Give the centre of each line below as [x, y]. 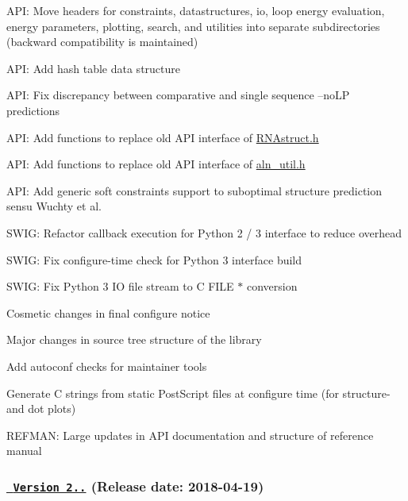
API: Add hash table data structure [94, 68]
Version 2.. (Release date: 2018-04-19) [139, 486]
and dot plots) [41, 409]
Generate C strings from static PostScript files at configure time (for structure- [198, 393]
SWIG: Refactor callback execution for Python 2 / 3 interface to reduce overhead [204, 232]
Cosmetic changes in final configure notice [108, 312]
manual [24, 451]
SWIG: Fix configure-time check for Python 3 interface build [154, 259]
